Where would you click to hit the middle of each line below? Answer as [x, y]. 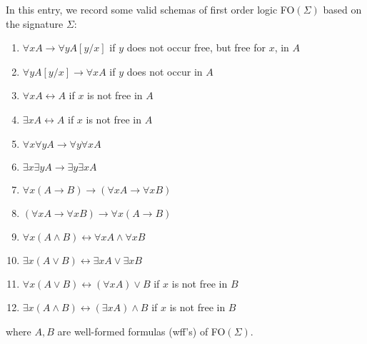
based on [342, 9]
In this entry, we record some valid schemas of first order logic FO [150, 9]
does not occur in [165, 71]
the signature [35, 23]
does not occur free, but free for [196, 47]
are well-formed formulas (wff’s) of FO [141, 331]
